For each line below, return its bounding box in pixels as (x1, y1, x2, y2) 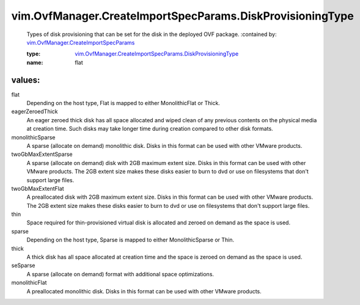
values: (11, 75, 40, 85)
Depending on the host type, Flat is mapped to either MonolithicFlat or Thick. (26, 100, 220, 107)
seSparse (11, 262, 35, 269)
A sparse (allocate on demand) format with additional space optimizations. (26, 270, 214, 277)
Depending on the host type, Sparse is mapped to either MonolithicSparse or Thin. (26, 236, 235, 244)
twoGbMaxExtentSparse (11, 150, 73, 158)
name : (26, 59, 43, 66)
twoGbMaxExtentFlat (11, 185, 64, 192)
